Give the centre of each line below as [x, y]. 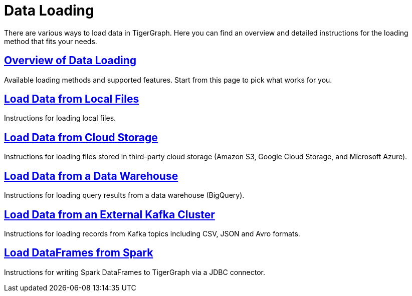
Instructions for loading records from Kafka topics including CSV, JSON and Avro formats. [152, 233]
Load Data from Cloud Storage [81, 137]
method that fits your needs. [51, 41]
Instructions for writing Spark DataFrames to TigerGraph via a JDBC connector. [135, 272]
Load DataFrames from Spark [79, 253]
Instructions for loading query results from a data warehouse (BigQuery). [124, 195]
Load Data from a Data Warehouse [91, 176]
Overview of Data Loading [70, 61]
